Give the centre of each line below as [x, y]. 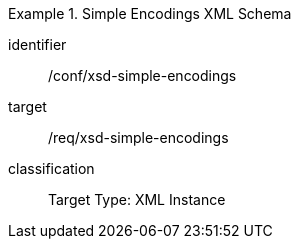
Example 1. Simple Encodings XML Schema [150, 13]
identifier [37, 44]
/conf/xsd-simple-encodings [142, 75]
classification [51, 168]
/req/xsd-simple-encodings [138, 137]
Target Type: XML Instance [137, 199]
